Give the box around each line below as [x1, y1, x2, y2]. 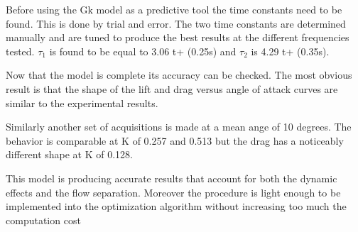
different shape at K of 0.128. [6, 147, 134, 162]
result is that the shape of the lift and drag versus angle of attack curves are [6, 81, 338, 96]
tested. [6, 43, 35, 58]
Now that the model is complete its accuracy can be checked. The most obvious [6, 67, 352, 82]
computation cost [6, 212, 81, 227]
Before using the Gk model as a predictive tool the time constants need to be [6, 2, 342, 16]
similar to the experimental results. [6, 95, 158, 110]
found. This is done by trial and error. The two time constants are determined [6, 16, 346, 31]
